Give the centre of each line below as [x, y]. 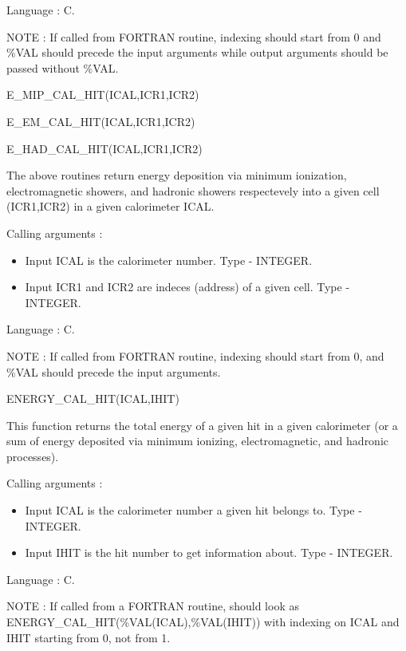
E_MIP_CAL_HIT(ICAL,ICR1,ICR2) [103, 95]
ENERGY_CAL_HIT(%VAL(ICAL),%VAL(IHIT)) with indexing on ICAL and [203, 622]
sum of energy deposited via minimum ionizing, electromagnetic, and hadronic [198, 441]
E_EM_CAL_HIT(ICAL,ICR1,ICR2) [101, 121]
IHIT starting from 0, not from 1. [89, 637]
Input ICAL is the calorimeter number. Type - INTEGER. [169, 260]
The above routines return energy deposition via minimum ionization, [177, 175]
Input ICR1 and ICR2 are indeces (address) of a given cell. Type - [187, 287]
